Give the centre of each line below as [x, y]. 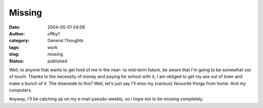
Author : [17, 33]
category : [19, 41]
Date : [15, 27]
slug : [14, 54]
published [57, 61]
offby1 [54, 33]
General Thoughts [66, 41]
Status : [17, 61]
